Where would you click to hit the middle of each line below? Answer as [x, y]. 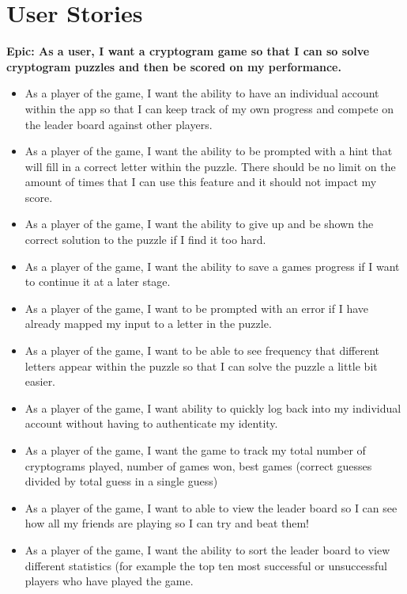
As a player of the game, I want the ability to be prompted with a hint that [209, 151]
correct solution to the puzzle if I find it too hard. [145, 240]
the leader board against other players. [119, 124]
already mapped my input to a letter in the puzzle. [148, 324]
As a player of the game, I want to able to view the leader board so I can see [211, 507]
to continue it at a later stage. [98, 282]
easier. [40, 381]
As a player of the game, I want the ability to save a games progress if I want [212, 266]
